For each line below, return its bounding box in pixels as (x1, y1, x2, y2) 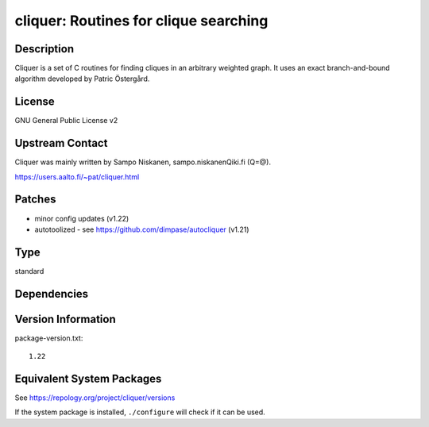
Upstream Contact (14, 137, 108, 150)
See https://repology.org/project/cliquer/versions (14, 393, 176, 402)
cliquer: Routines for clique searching (14, 12, 269, 29)
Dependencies (14, 287, 89, 301)
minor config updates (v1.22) (34, 213, 129, 223)
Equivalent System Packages (14, 371, 162, 385)
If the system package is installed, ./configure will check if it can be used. (14, 407, 265, 417)
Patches (14, 193, 56, 206)
